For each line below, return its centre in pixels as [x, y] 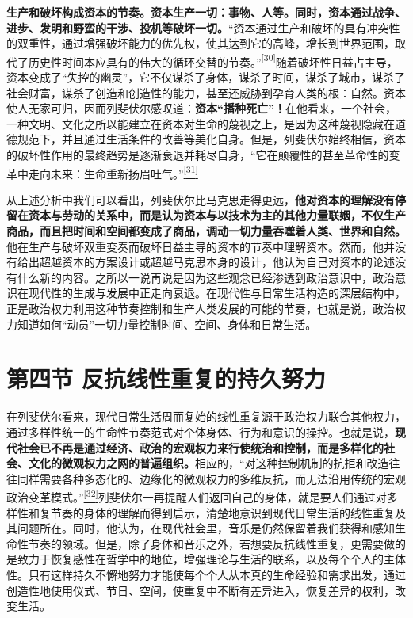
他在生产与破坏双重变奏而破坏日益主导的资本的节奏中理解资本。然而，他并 [201, 246]
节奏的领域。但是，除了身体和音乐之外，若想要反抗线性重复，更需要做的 [217, 543]
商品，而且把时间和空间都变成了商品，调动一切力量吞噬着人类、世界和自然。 [206, 231]
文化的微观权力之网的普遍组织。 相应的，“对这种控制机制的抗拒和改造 [208, 463]
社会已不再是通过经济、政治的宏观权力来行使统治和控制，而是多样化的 [200, 447]
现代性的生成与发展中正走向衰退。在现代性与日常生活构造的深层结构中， [217, 293]
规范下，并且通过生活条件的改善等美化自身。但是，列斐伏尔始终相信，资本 [211, 139]
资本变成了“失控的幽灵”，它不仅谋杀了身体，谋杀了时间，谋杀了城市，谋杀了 [206, 77]
